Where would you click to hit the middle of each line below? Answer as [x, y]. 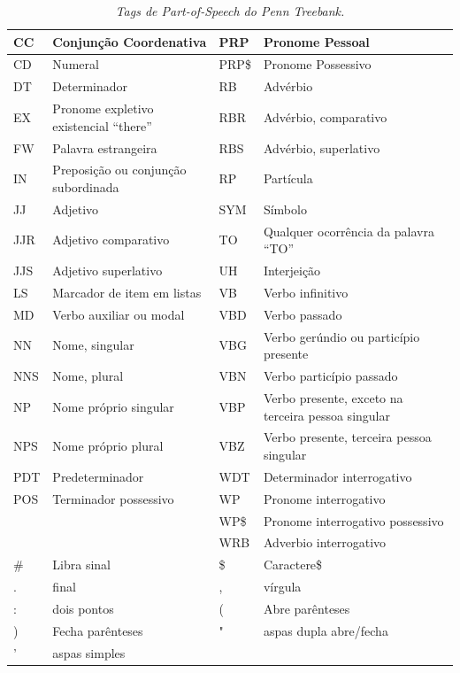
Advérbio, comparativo [325, 116]
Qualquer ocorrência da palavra [349, 231]
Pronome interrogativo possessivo [353, 520]
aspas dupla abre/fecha [326, 630]
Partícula [288, 178]
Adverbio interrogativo [325, 542]
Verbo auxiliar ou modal [119, 314]
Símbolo [285, 209]
